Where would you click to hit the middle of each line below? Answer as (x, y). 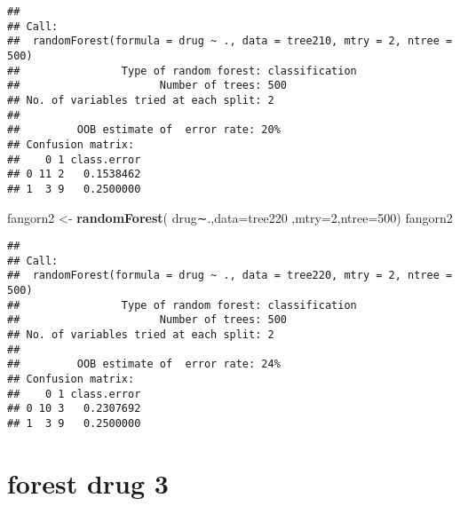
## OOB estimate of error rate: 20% (144, 130)
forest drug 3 (88, 482)
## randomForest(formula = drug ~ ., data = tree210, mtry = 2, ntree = (230, 41)
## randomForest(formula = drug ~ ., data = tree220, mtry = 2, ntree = (230, 276)
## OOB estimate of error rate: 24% (144, 364)
